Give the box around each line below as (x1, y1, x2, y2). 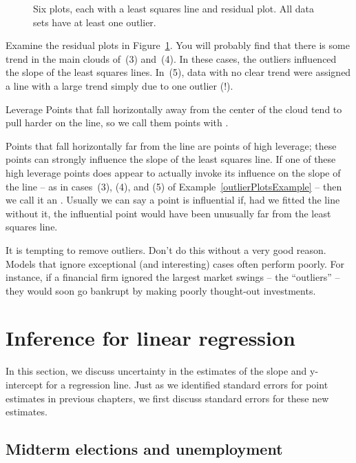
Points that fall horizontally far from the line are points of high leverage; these (6, 138, 337, 152)
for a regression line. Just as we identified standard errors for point (45, 377, 328, 391)
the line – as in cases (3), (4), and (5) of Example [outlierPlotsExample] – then (6, 179, 342, 193)
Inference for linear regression (6, 324, 295, 352)
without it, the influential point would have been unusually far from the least (6, 206, 331, 220)
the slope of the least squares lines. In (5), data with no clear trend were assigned (6, 65, 351, 79)
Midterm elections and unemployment (6, 438, 283, 460)
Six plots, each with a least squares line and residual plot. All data (33, 1, 315, 15)
